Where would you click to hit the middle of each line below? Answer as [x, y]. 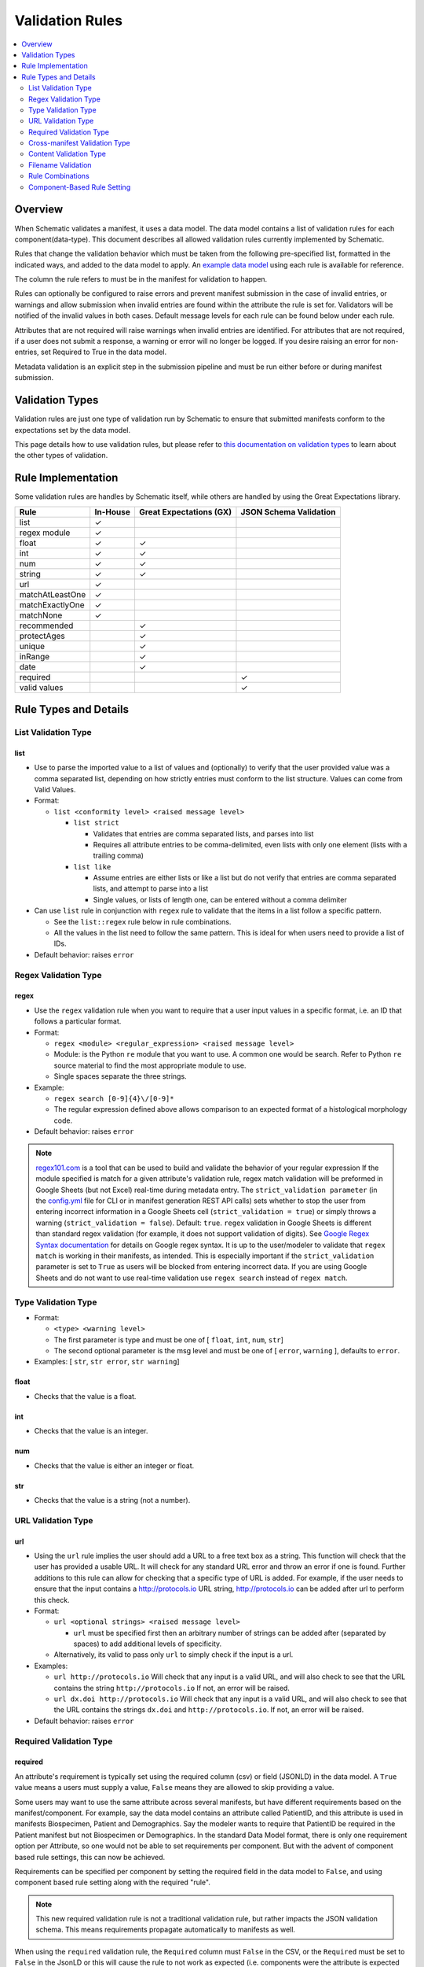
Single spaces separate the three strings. [121, 1076]
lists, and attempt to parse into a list [151, 888]
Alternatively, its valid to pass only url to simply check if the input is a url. [174, 1655]
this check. [52, 1600]
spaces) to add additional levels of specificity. [148, 1644]
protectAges [42, 636]
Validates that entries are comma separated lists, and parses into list [203, 833]
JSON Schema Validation [289, 511]
